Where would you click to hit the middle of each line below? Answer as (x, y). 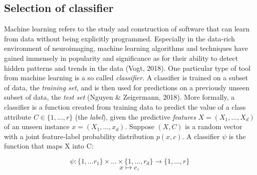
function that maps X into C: (49, 146)
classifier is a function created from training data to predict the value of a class (125, 106)
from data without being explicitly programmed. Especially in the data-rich (120, 38)
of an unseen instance (37, 126)
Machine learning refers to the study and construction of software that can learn (127, 29)
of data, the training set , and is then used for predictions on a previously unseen (127, 87)
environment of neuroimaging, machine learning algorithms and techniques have (126, 48)
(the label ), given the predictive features (135, 116)
